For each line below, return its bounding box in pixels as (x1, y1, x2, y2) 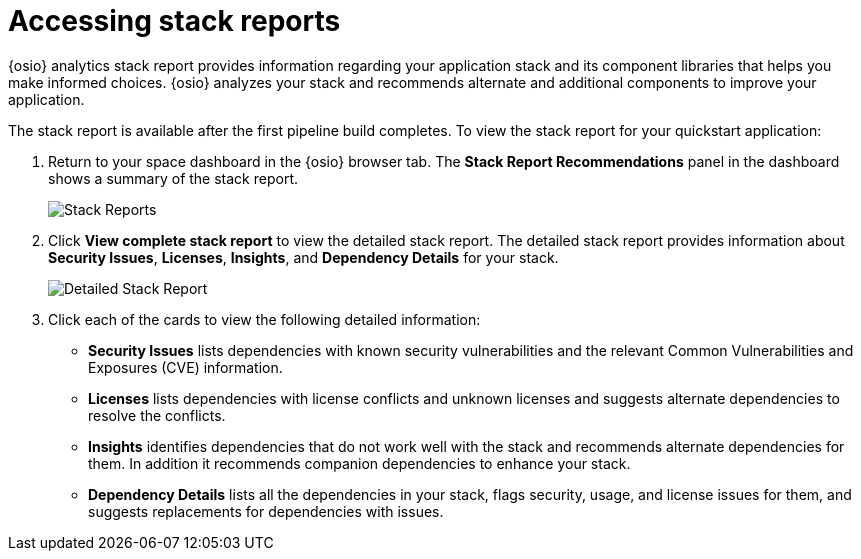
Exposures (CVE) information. (88, 358, 283, 376)
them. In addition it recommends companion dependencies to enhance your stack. (88, 454, 631, 472)
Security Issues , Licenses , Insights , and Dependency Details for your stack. (48, 248, 559, 266)
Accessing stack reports (8, 4, 341, 38)
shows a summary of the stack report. (48, 169, 299, 187)
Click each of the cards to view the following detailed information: (48, 310, 481, 328)
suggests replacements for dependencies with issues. (88, 502, 444, 520)
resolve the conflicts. (88, 406, 226, 424)
